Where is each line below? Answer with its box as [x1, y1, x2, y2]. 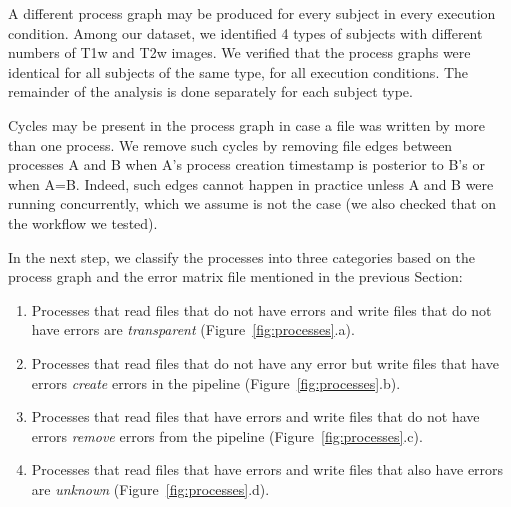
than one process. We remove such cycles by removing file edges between [8, 134, 453, 155]
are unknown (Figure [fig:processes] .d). [31, 478, 270, 499]
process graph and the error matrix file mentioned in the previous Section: [8, 266, 463, 287]
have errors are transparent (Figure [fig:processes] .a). [31, 319, 355, 340]
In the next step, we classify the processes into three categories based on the [8, 246, 475, 267]
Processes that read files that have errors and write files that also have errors [31, 459, 504, 480]
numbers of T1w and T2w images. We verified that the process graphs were [8, 42, 471, 63]
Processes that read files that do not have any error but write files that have [31, 352, 499, 373]
